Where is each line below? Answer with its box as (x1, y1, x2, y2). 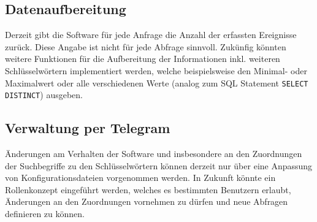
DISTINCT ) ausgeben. (5, 88, 83, 101)
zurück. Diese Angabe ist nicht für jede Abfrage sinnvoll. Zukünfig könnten (5, 40, 286, 53)
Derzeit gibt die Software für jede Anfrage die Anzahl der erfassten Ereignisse (5, 28, 297, 41)
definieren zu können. (5, 207, 85, 220)
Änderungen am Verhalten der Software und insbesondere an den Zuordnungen (5, 147, 302, 160)
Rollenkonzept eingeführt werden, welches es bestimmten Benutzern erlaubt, (5, 183, 291, 196)
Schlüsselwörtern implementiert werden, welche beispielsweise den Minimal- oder (5, 64, 307, 77)
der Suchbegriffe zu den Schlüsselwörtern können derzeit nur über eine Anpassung (5, 159, 313, 172)
